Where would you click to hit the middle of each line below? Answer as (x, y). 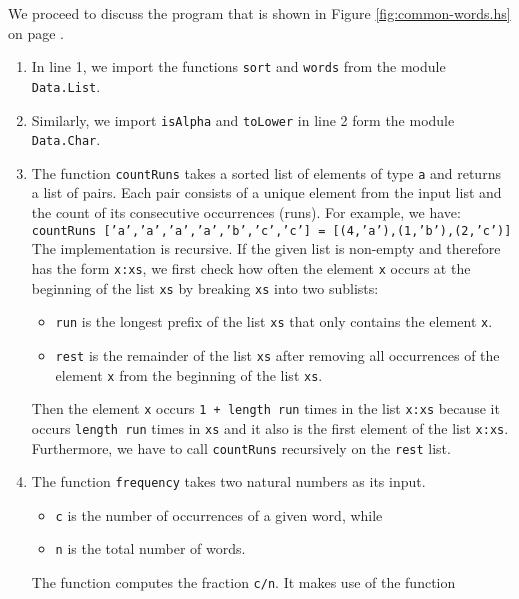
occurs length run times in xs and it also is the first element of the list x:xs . (270, 427)
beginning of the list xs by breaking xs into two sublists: (205, 287)
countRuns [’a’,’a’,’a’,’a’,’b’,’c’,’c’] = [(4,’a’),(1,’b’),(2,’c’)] (271, 230)
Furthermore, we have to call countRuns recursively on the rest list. (241, 447)
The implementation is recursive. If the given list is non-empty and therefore (266, 248)
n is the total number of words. (150, 548)
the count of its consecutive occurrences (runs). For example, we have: (246, 212)
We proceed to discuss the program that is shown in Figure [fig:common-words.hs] (259, 13)
